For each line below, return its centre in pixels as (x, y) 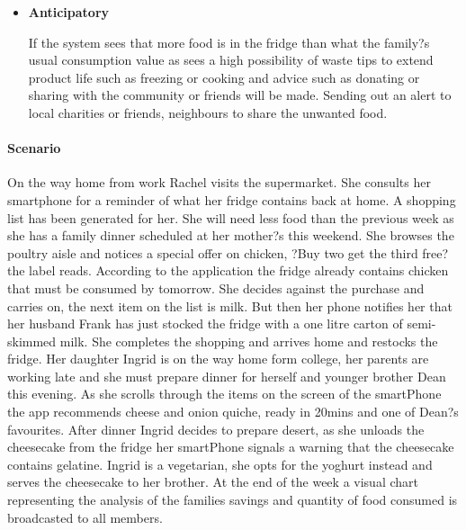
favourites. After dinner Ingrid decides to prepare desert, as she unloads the (216, 429)
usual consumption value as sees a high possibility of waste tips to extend (231, 60)
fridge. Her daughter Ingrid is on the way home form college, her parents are (218, 359)
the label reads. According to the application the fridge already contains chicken (228, 270)
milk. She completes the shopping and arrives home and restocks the (249, 341)
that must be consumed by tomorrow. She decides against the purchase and (216, 287)
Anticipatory (69, 12)
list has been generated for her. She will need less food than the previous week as (231, 217)
